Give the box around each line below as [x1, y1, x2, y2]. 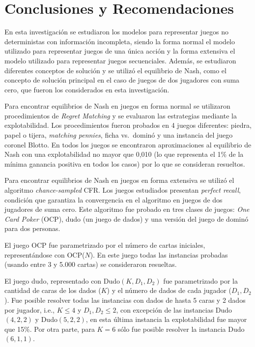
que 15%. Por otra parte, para [4, 323, 95, 334]
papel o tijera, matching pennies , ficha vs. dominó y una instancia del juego [4, 130, 233, 140]
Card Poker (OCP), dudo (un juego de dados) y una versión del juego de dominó [4, 213, 249, 224]
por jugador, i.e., [4, 304, 55, 315]
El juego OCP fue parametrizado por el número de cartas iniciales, [4, 240, 205, 250]
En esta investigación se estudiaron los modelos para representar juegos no [4, 27, 228, 37]
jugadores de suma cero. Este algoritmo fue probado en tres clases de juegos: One [4, 204, 250, 214]
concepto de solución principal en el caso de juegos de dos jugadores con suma [4, 75, 240, 85]
